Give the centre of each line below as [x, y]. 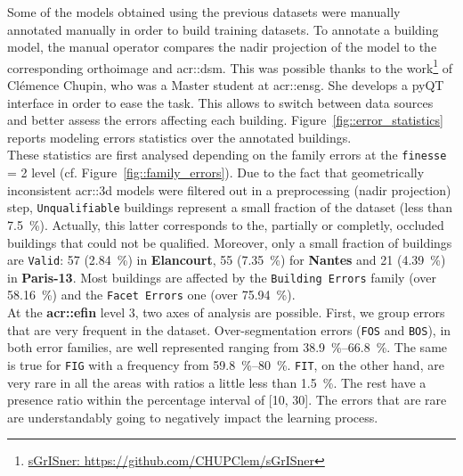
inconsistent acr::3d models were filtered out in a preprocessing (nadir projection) [229, 189]
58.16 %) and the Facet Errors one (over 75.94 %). [151, 295]
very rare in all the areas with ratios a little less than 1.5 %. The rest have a [217, 382]
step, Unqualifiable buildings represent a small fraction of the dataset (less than [230, 207]
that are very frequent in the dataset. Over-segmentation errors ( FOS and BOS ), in [229, 329]
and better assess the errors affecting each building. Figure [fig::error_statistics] [225, 120]
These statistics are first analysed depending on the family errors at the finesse [227, 155]
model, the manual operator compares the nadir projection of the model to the [222, 47]
